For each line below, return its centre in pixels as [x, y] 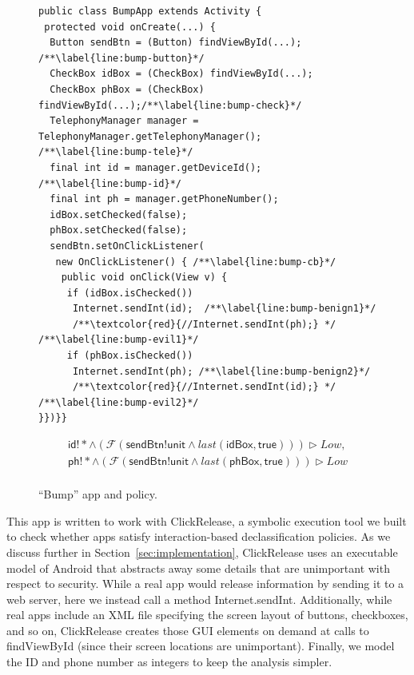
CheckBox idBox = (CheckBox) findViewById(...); [181, 74]
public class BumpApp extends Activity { [150, 11]
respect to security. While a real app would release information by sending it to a [205, 584]
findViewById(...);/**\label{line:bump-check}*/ [170, 105]
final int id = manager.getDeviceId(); [156, 167]
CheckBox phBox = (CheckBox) [127, 89]
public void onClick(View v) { [144, 278]
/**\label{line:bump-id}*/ [110, 183]
